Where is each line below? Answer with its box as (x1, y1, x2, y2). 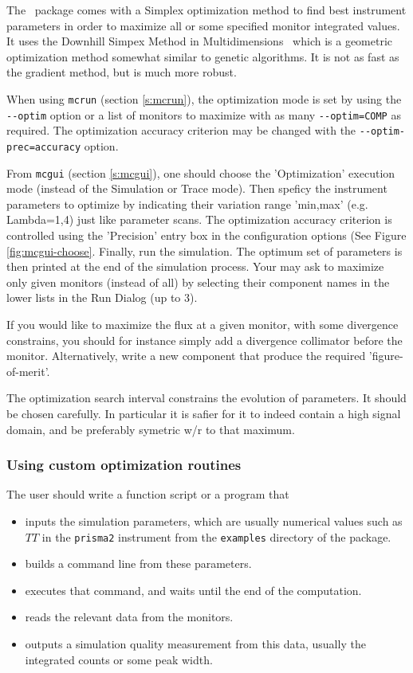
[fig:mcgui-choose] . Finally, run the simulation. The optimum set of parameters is (6, 242, 403, 259)
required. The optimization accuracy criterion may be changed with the (6, 122, 356, 139)
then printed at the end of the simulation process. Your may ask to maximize (6, 258, 384, 275)
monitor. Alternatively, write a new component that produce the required (6, 347, 366, 364)
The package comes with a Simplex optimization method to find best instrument (6, 2, 407, 18)
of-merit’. (6, 362, 50, 379)
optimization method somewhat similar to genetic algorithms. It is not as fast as (6, 48, 399, 65)
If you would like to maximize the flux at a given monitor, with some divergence (6, 316, 399, 332)
